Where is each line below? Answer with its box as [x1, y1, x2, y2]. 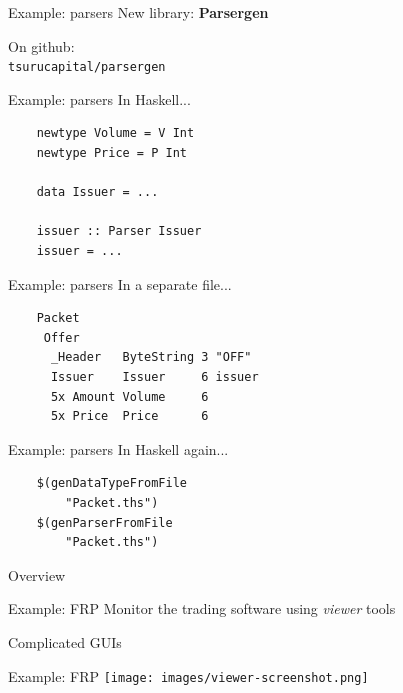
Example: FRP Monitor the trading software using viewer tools [8, 598, 396, 619]
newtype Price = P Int [36, 146, 187, 161]
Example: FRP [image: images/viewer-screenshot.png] [8, 665, 369, 686]
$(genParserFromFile [36, 515, 173, 530]
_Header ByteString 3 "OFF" [50, 350, 252, 365]
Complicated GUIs [8, 631, 122, 652]
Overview [8, 564, 66, 585]
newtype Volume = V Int [36, 126, 195, 141]
